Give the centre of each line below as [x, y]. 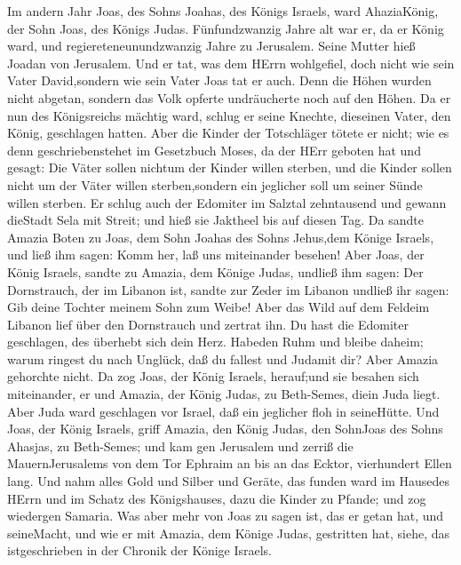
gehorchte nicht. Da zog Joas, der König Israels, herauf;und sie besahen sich [213, 376]
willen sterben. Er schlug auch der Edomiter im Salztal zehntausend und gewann [227, 202]
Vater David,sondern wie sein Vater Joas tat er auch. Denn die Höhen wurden [219, 80]
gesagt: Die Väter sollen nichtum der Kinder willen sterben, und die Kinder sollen [230, 167]
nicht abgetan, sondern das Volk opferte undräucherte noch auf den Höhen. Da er [229, 97]
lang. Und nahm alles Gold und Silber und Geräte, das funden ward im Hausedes [229, 481]
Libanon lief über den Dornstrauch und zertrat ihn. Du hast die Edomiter [208, 324]
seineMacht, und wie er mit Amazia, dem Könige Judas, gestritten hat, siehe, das [229, 533]
